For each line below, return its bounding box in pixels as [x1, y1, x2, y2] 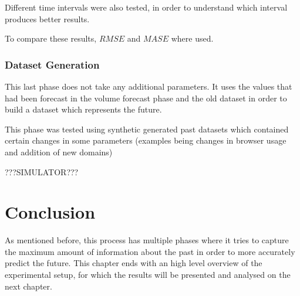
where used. [171, 32, 214, 45]
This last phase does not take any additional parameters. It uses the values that [5, 80, 292, 92]
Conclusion [5, 200, 96, 224]
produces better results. [5, 12, 90, 25]
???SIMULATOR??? [5, 165, 79, 178]
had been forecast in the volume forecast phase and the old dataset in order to [5, 91, 287, 104]
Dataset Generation [5, 57, 100, 72]
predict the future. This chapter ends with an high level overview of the [5, 257, 262, 269]
